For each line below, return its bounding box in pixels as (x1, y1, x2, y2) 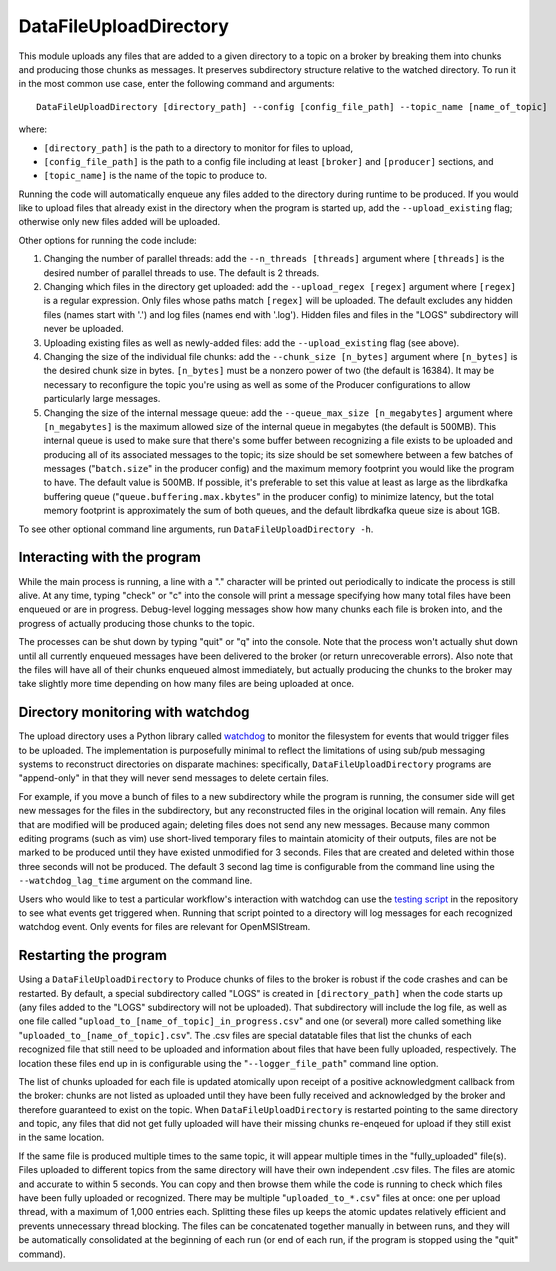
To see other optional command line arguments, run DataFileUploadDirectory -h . (18, 523, 374, 535)
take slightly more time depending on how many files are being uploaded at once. (18, 678, 355, 690)
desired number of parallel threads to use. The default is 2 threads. (43, 266, 320, 279)
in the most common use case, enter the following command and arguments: (18, 78, 335, 90)
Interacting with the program (18, 549, 202, 566)
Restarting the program (18, 947, 167, 964)
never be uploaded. (43, 323, 124, 335)
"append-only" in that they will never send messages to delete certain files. (18, 772, 329, 784)
